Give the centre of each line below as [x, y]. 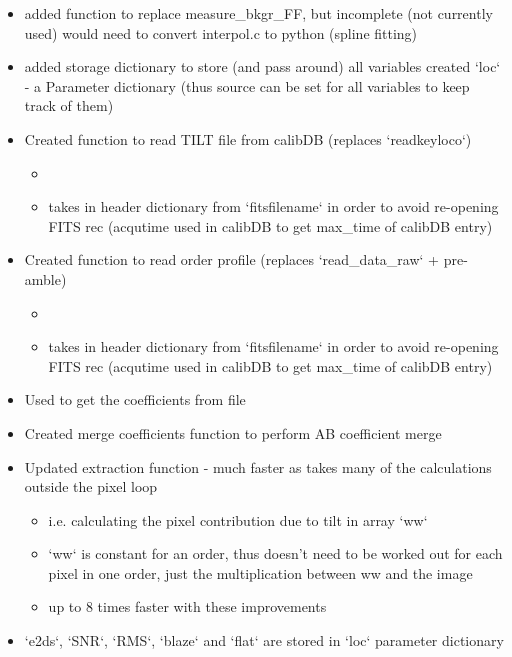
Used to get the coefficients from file [135, 399]
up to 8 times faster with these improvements [187, 606]
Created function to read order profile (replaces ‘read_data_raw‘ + [231, 259]
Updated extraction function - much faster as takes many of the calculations [258, 466]
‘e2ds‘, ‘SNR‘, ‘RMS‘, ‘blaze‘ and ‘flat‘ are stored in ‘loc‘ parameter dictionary [264, 640]
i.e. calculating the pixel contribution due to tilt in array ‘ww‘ [238, 519]
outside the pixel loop [91, 486]
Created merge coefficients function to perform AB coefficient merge [233, 432]
